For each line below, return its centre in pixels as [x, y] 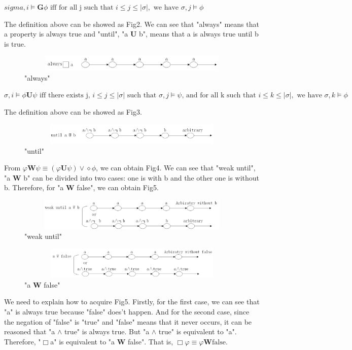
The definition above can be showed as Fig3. [73, 111]
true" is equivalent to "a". [198, 331]
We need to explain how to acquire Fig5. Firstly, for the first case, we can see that [132, 302]
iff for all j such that [82, 8]
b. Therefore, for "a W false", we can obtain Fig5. [81, 187]
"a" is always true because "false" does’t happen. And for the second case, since [127, 312]
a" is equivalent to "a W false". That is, [112, 341]
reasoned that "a [30, 331]
